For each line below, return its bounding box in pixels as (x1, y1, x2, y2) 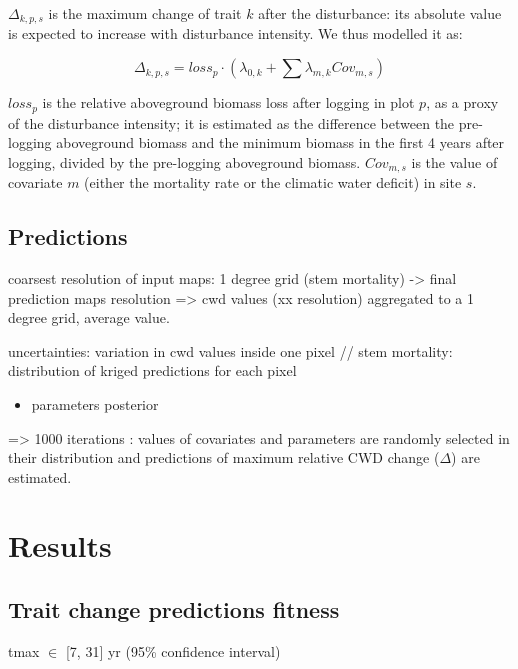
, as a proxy (426, 92, 499, 113)
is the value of (411, 151, 498, 172)
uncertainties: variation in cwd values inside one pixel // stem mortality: (8, 340, 453, 361)
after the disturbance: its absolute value (258, 3, 502, 23)
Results (8, 525, 112, 566)
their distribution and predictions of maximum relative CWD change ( (8, 447, 440, 468)
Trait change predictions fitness (8, 594, 340, 625)
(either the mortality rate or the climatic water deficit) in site (84, 172, 462, 193)
